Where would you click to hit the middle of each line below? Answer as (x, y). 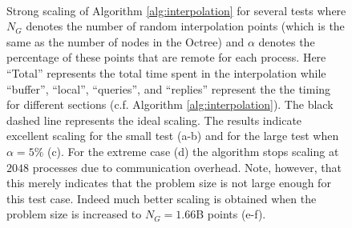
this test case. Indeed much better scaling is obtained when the (162, 198)
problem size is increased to (74, 214)
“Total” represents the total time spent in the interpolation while (166, 72)
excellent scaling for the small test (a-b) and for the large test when (173, 136)
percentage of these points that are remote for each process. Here (166, 57)
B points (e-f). (231, 214)
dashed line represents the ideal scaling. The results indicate (154, 120)
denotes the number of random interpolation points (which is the (185, 26)
